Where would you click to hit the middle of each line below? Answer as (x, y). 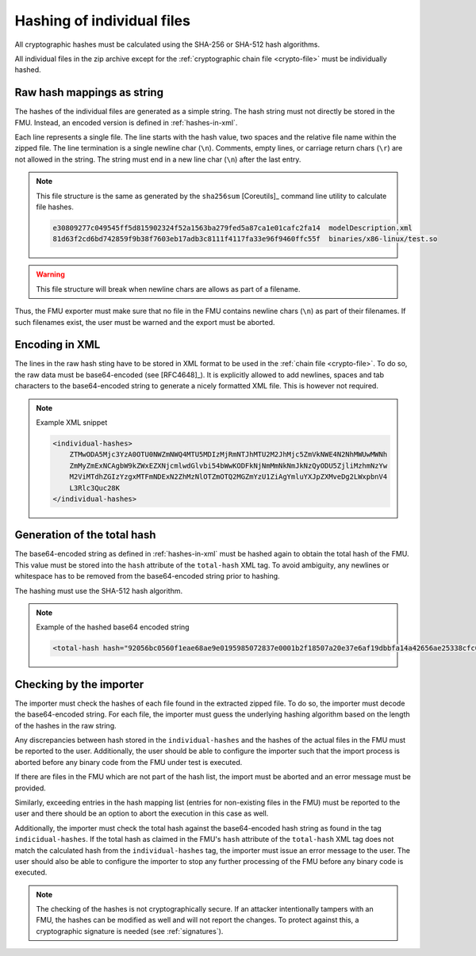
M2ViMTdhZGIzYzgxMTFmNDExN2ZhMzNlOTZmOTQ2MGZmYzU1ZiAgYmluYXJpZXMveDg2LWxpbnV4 (228, 477)
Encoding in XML (58, 345)
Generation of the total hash (85, 535)
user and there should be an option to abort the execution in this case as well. (142, 813)
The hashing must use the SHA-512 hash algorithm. (99, 591)
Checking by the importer (79, 684)
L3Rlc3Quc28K (95, 488)
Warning (50, 274)
